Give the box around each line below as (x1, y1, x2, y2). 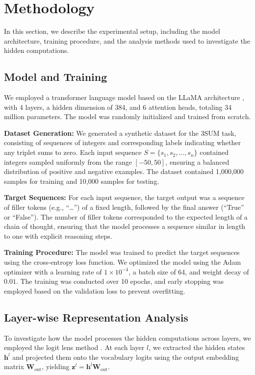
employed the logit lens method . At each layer (4, 342, 145, 352)
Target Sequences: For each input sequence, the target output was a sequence (4, 192, 245, 202)
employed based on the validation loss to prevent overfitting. (4, 285, 185, 296)
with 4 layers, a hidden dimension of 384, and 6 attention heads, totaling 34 (4, 101, 232, 112)
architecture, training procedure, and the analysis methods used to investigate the (4, 35, 250, 46)
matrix (4, 361, 24, 372)
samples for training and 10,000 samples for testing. (4, 175, 159, 186)
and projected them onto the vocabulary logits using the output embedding (12, 351, 239, 362)
